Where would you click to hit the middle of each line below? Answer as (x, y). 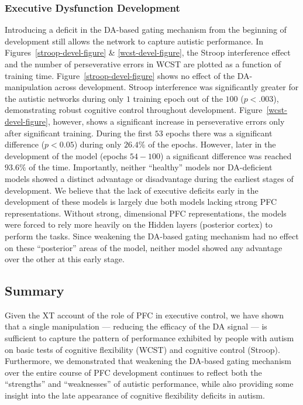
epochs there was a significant (219, 133)
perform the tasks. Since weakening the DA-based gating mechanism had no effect (152, 236)
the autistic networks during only (64, 98)
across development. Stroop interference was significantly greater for (177, 87)
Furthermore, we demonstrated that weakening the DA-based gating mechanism (148, 361)
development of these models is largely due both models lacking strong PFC (141, 202)
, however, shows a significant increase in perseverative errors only (166, 121)
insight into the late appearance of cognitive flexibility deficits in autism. (135, 395)
